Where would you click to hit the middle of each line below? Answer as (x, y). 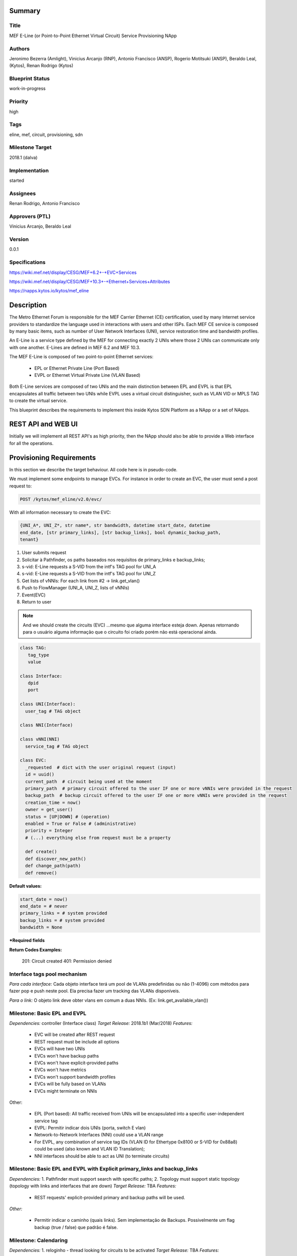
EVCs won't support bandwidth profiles (75, 1077)
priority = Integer (49, 831)
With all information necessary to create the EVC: (60, 512)
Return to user (37, 602)
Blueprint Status (30, 79)
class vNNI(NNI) (40, 739)
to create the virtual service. (38, 401)
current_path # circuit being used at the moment (89, 781)
